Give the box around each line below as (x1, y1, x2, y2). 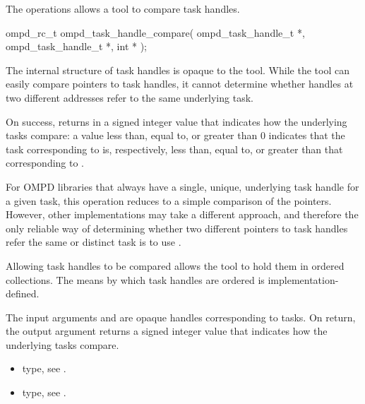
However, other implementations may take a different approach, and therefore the (6, 207, 359, 222)
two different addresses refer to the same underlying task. (6, 90, 253, 105)
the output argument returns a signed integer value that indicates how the (6, 323, 328, 338)
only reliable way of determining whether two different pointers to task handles (6, 220, 348, 235)
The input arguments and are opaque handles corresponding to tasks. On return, (6, 309, 356, 324)
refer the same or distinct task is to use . (6, 234, 181, 249)
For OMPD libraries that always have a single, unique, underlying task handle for (6, 179, 359, 194)
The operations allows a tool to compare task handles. (6, 1, 240, 16)
